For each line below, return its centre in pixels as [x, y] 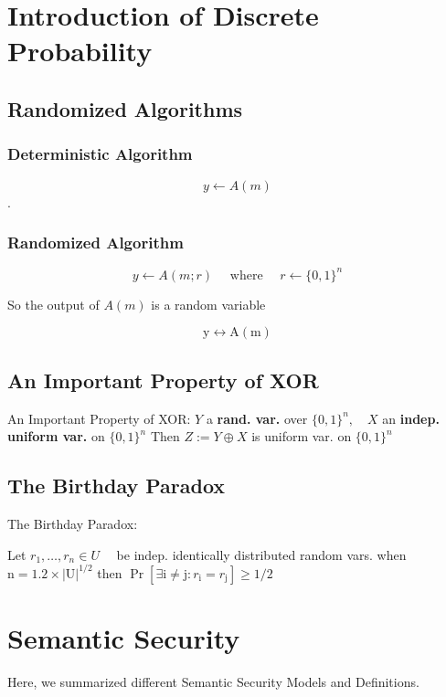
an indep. [411, 418]
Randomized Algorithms [125, 108]
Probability [80, 51]
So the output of [53, 304]
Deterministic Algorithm [100, 154]
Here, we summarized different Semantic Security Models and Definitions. [213, 681]
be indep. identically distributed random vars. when [261, 554]
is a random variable [208, 304]
